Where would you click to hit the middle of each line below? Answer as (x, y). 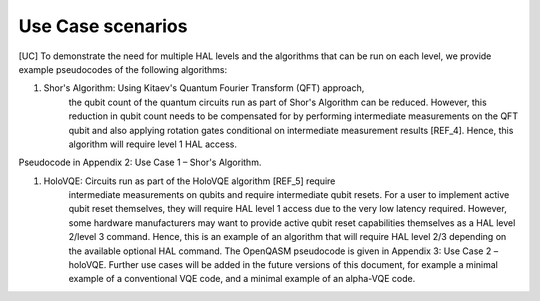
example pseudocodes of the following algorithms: (123, 69)
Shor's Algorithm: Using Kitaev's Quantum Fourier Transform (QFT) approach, (204, 88)
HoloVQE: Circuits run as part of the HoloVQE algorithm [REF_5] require (189, 181)
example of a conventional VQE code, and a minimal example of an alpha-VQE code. (242, 279)
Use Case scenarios (103, 26)
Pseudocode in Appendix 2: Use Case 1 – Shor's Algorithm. (140, 162)
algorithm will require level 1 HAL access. (152, 144)
